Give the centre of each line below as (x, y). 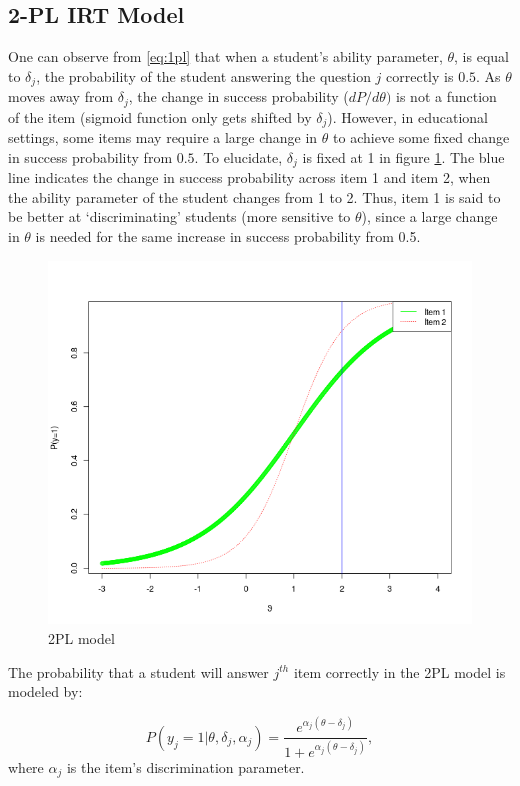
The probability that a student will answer (138, 671)
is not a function (446, 96)
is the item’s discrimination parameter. (185, 766)
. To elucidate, (238, 156)
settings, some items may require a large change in (163, 137)
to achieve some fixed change (421, 137)
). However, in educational (407, 116)
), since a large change (429, 216)
